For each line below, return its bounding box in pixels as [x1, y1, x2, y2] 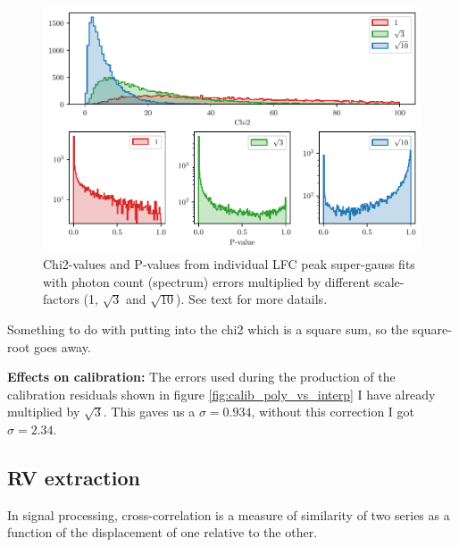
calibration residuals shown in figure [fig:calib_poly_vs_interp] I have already [7, 384, 436, 403]
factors [43, 290, 79, 308]
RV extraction [7, 463, 140, 491]
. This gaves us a [103, 402, 196, 421]
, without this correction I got [251, 402, 415, 421]
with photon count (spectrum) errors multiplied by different [43, 272, 371, 290]
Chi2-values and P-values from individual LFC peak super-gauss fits [43, 255, 415, 273]
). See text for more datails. [176, 290, 328, 308]
